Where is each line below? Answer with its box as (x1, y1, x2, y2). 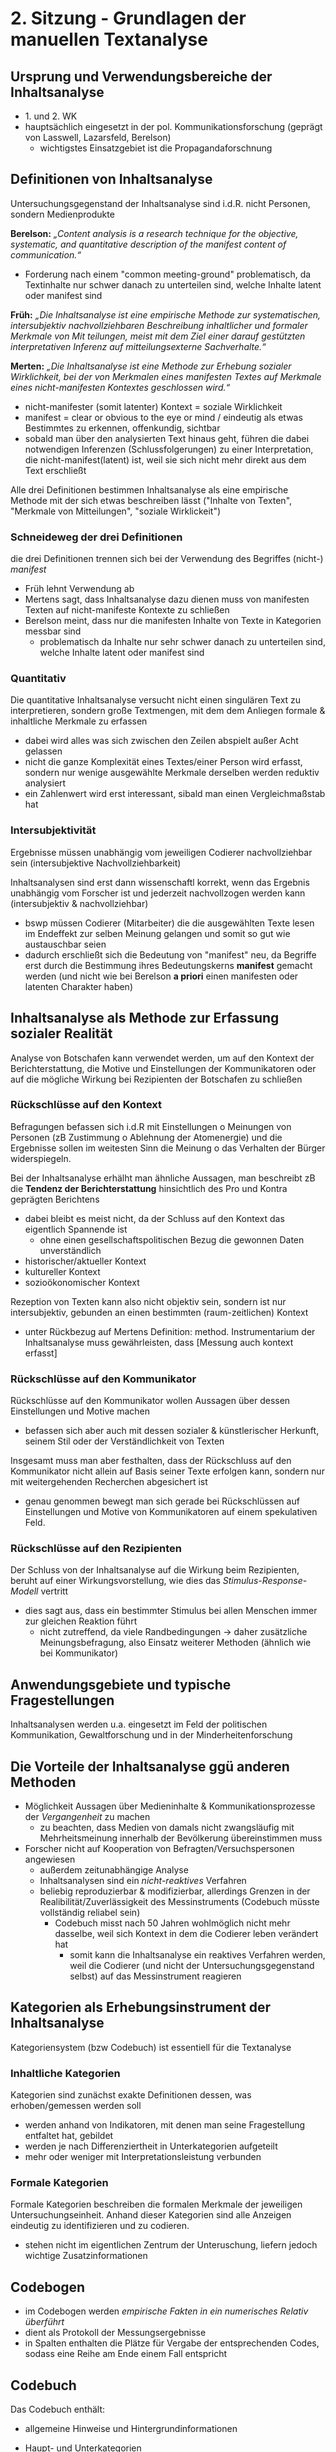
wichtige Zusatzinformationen (24, 2250, 148, 2262)
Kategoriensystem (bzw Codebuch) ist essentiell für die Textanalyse (10, 2041, 292, 2053)
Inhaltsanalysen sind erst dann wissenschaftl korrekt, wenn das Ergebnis (10, 876, 310, 888)
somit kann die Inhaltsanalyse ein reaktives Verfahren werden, (69, 1949, 326, 1961)
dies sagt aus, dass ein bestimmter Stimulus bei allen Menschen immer (24, 1605, 318, 1617)
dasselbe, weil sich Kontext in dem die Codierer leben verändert (54, 1928, 319, 1940)
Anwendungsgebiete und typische (10, 1676, 232, 1693)
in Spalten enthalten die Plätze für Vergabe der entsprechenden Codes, (24, 2337, 320, 2349)
